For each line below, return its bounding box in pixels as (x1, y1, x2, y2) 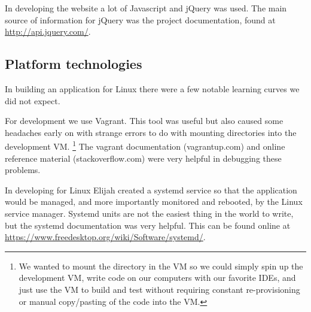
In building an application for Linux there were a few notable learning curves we (5, 82, 300, 95)
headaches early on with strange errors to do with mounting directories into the (5, 126, 297, 138)
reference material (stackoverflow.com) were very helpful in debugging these (5, 152, 282, 164)
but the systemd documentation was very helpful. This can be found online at (5, 219, 291, 231)
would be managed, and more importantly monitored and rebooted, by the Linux (5, 195, 303, 208)
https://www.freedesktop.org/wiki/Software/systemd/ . (5, 231, 206, 243)
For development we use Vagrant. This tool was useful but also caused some (5, 114, 283, 127)
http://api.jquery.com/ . (5, 25, 91, 38)
